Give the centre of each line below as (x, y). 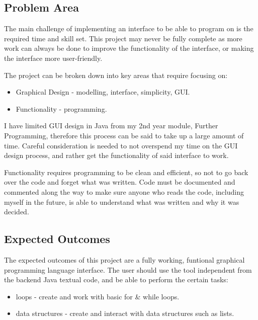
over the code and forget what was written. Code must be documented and (120, 182)
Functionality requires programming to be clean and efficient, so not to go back (126, 172)
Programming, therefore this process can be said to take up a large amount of (124, 135)
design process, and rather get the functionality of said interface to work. (116, 155)
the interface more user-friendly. (53, 58)
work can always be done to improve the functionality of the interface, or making (129, 48)
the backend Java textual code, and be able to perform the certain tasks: (116, 279)
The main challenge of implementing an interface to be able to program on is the (129, 28)
